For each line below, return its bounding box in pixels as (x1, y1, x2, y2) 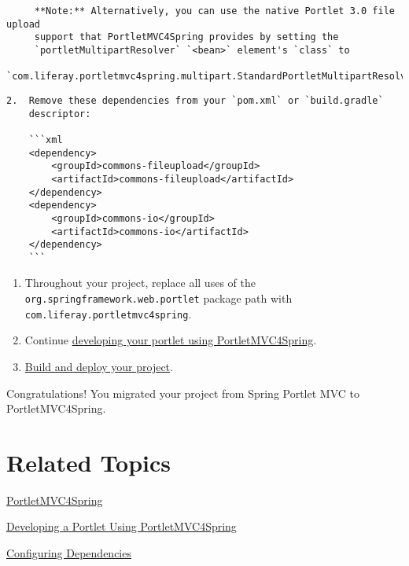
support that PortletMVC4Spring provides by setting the (34, 31, 339, 43)
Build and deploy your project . (24, 358, 173, 374)
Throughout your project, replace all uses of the (24, 274, 256, 291)
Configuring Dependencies (6, 545, 131, 561)
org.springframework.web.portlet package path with (24, 290, 293, 307)
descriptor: (28, 108, 91, 119)
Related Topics (6, 446, 171, 478)
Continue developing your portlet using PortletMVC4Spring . (24, 332, 317, 348)
